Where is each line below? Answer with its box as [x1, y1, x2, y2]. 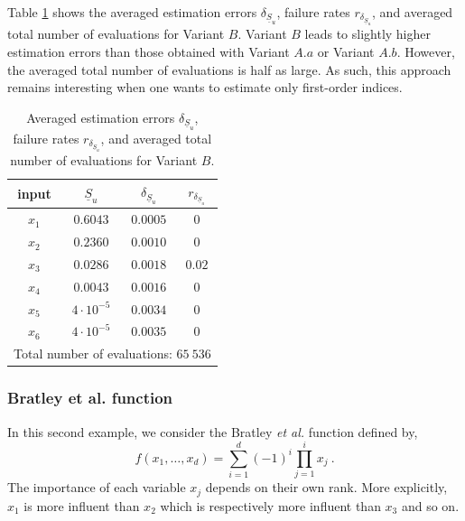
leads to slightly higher [304, 24, 431, 43]
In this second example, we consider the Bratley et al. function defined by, [7, 422, 418, 441]
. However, [396, 42, 455, 60]
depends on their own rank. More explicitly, [205, 478, 448, 497]
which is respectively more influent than [160, 496, 381, 515]
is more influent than [23, 496, 140, 515]
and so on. [401, 496, 460, 515]
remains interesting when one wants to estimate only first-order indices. [7, 78, 403, 97]
